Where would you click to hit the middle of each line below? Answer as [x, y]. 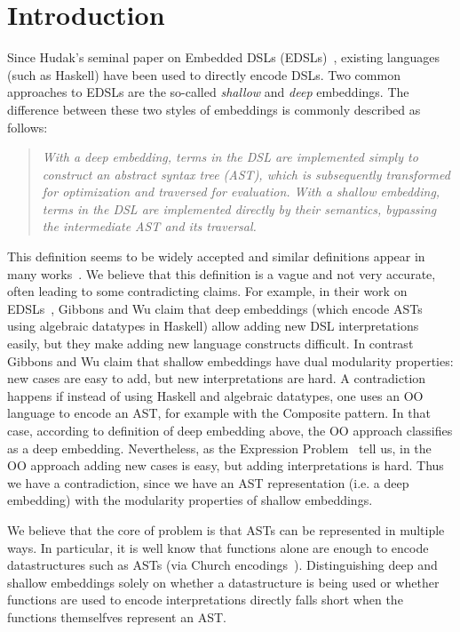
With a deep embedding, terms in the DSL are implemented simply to [230, 157]
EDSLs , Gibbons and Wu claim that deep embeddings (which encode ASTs [215, 308]
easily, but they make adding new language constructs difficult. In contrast [210, 344]
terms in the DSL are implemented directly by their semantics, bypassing [239, 208]
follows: [28, 127]
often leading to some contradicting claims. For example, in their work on [207, 291]
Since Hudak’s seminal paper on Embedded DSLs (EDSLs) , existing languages [224, 57]
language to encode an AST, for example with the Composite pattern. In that [219, 413]
